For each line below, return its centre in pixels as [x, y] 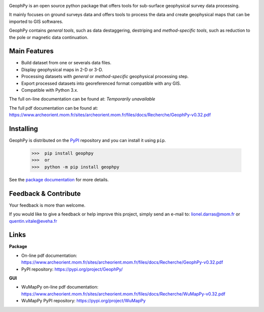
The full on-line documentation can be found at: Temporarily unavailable [82, 99]
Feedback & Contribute [45, 193]
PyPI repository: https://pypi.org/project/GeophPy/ [72, 269]
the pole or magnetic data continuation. [49, 37]
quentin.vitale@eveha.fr [33, 221]
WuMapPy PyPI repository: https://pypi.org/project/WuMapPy [84, 301]
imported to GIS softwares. [36, 21]
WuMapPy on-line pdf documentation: [60, 287]
